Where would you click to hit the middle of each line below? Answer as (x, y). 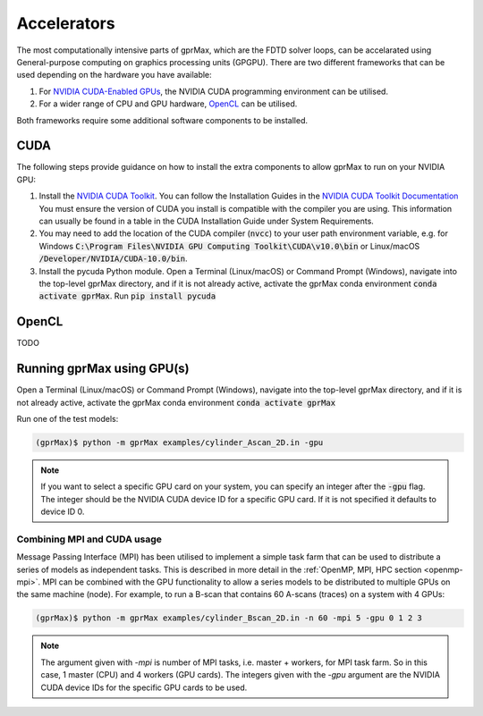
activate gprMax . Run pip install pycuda (127, 296)
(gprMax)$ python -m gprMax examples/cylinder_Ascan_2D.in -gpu (179, 442)
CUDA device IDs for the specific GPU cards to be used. (144, 687)
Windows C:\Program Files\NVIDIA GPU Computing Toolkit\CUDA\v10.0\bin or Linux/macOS (229, 246)
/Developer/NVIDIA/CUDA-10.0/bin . (113, 258)
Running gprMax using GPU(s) (103, 369)
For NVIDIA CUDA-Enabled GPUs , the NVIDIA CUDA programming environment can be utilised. (214, 91)
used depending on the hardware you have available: (114, 75)
